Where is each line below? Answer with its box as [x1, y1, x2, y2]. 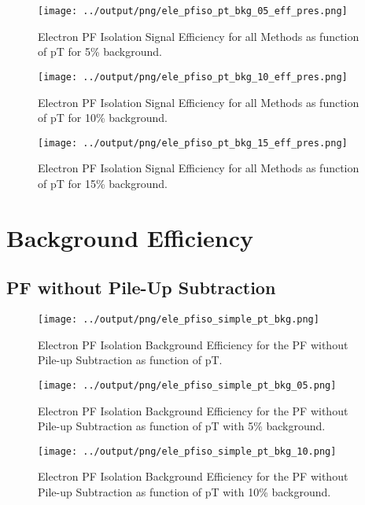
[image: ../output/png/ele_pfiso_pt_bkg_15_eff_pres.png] [38, 137, 348, 149]
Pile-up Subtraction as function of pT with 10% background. [38, 484, 331, 500]
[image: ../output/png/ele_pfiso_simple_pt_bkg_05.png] [38, 379, 337, 391]
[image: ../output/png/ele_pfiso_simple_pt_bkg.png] [38, 314, 319, 326]
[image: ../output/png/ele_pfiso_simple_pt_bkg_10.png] [38, 445, 337, 457]
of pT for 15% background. [38, 175, 168, 191]
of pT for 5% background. [38, 43, 162, 60]
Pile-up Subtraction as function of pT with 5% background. [38, 418, 326, 434]
